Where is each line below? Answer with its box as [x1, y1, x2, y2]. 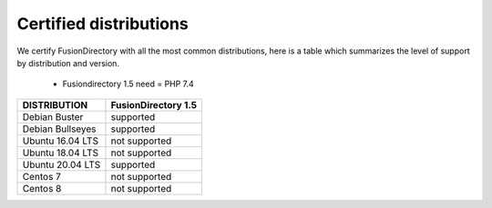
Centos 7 [22, 170, 61, 183]
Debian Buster [22, 110, 84, 123]
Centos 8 [22, 182, 62, 194]
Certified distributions [16, 14, 189, 34]
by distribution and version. [16, 57, 120, 68]
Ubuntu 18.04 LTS [22, 146, 99, 159]
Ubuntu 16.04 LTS [22, 134, 99, 147]
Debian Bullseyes [22, 123, 97, 135]
